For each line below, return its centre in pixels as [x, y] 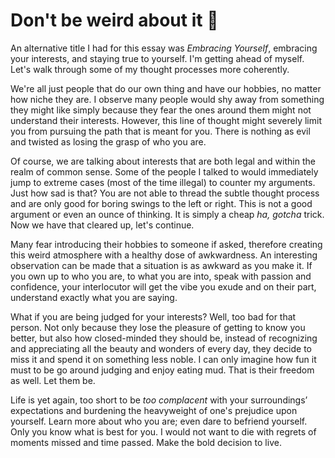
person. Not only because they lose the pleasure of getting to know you [158, 327]
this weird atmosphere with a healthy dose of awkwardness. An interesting [164, 255]
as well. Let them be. [53, 380]
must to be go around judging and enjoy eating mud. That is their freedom [162, 370]
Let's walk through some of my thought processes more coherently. [150, 69]
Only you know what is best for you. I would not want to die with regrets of [163, 431]
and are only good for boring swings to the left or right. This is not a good [161, 203]
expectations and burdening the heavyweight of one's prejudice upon [154, 410]
